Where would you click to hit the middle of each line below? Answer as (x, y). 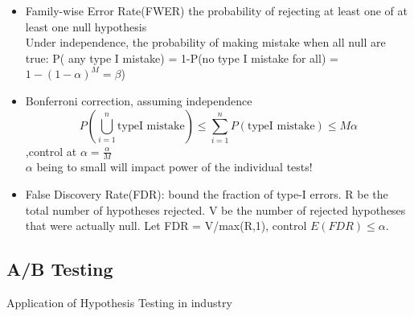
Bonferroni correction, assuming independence (139, 100)
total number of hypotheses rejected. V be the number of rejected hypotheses (215, 209)
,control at (51, 151)
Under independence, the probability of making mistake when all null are (205, 42)
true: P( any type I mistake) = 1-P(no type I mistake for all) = (182, 57)
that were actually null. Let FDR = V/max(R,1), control (166, 226)
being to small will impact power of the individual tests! (174, 167)
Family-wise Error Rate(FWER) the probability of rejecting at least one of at (216, 10)
